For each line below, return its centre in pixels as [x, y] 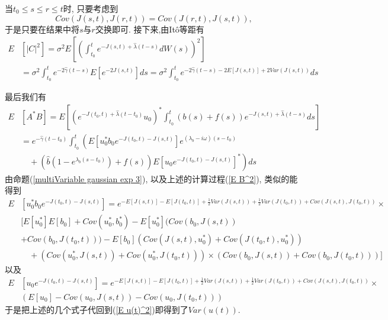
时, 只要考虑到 [91, 8]
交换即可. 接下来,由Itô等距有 [150, 29]
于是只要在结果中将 [42, 29]
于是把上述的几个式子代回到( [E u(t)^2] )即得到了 [97, 309]
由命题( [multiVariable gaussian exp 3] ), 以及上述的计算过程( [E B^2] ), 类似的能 [151, 178]
